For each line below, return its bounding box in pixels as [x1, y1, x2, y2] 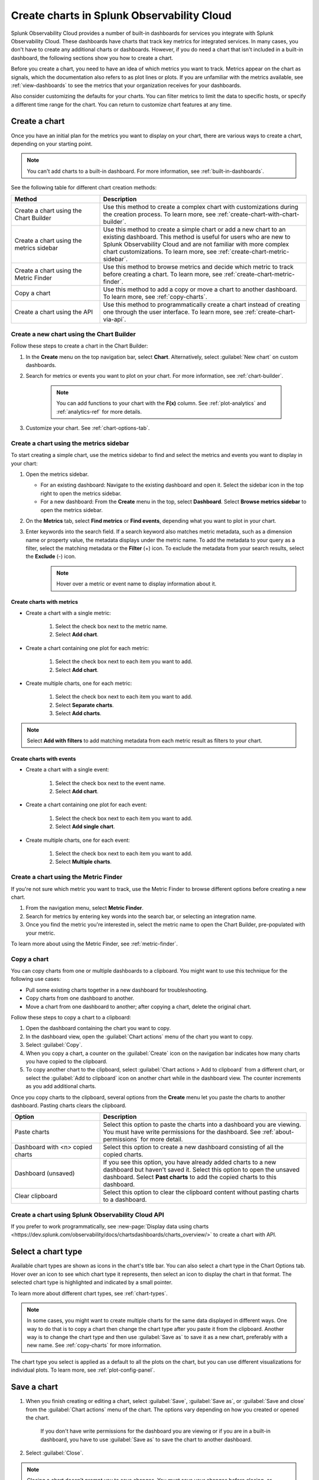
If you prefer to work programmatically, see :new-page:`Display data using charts [11, 1223, 209, 1230]
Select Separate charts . [55, 702, 115, 709]
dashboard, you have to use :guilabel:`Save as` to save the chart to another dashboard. [40, 1436, 252, 1443]
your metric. [25, 929, 56, 937]
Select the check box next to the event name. [55, 779, 165, 787]
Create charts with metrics [11, 599, 78, 606]
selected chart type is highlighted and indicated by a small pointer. [11, 1279, 172, 1286]
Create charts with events [11, 755, 76, 762]
